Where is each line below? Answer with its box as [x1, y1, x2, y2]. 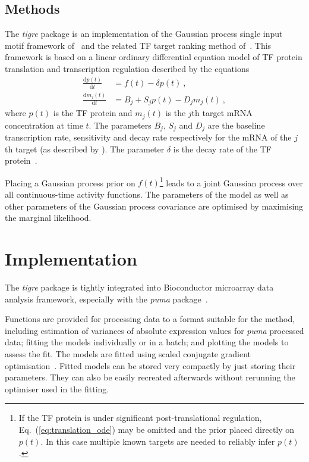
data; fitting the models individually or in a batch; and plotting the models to [5, 336, 289, 348]
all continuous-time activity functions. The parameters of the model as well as [5, 188, 289, 201]
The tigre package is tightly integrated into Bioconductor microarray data [5, 280, 274, 293]
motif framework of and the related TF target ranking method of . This [5, 39, 272, 51]
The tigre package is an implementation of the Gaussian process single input [5, 27, 283, 40]
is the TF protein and [53, 107, 133, 119]
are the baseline [207, 118, 265, 131]
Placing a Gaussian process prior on [5, 176, 135, 189]
